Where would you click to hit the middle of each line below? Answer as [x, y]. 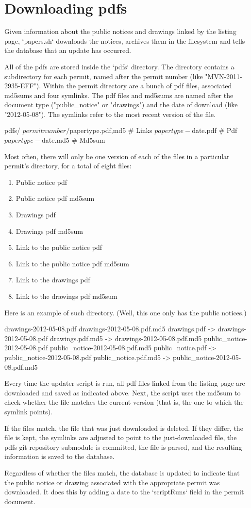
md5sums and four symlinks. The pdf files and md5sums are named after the [119, 95]
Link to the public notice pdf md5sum [73, 263]
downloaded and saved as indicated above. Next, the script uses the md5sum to [123, 392]
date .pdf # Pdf [215, 130]
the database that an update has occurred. [68, 50]
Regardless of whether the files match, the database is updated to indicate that [122, 472]
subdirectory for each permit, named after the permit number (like [104, 76]
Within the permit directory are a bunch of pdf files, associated [137, 86]
